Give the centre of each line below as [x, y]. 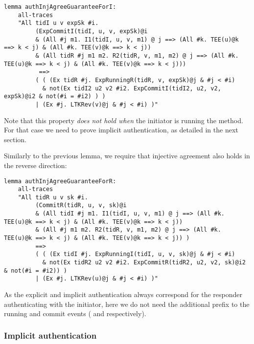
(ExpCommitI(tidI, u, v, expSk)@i [92, 31]
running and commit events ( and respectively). [75, 313]
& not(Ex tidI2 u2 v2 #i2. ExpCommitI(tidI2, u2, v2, [132, 88]
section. [15, 139]
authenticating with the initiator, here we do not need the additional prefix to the [127, 304]
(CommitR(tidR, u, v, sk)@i [81, 205]
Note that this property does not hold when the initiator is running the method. [124, 120]
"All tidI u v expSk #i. [58, 23]
